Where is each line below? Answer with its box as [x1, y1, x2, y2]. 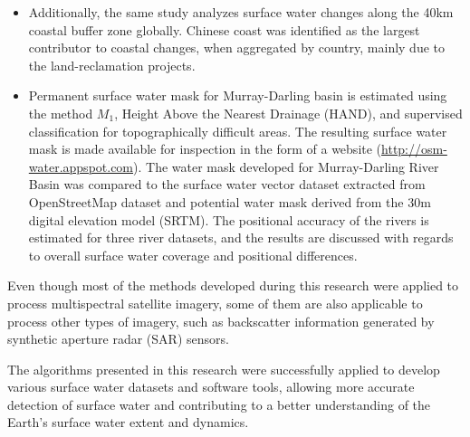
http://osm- [381, 139, 447, 158]
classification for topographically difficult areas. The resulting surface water [28, 121, 447, 140]
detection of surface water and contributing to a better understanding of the [7, 394, 431, 413]
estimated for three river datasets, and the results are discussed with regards [28, 228, 454, 247]
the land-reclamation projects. [28, 55, 196, 74]
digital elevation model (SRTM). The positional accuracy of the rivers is [28, 210, 429, 229]
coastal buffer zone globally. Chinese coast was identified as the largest [28, 20, 420, 39]
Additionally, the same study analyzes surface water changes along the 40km [28, 3, 454, 21]
